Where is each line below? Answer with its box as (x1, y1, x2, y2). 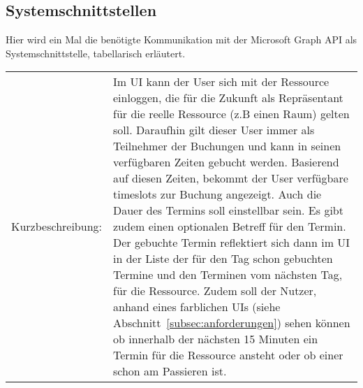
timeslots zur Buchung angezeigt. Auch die (112, 186, 322, 203)
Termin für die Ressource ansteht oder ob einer (112, 347, 343, 364)
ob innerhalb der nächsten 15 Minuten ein (112, 331, 318, 347)
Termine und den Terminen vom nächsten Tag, (112, 266, 343, 283)
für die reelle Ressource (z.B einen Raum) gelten (112, 106, 350, 122)
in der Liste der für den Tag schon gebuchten (112, 250, 333, 267)
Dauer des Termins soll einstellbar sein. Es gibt (112, 202, 343, 219)
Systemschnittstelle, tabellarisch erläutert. (6, 45, 186, 60)
